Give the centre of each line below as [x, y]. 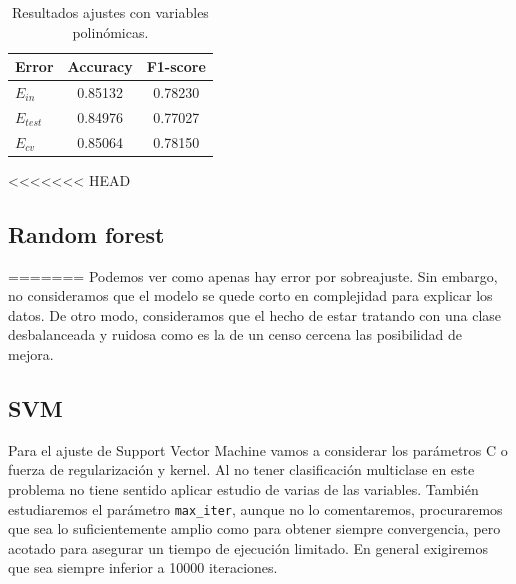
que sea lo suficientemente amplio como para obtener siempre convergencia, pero [254, 528]
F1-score [176, 66]
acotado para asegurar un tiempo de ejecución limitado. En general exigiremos [248, 547]
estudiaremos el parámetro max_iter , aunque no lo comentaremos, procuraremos [255, 508]
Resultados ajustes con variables [110, 12]
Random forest [86, 233]
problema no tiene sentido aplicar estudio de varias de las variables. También [243, 488]
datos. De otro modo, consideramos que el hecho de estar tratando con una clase [255, 314]
